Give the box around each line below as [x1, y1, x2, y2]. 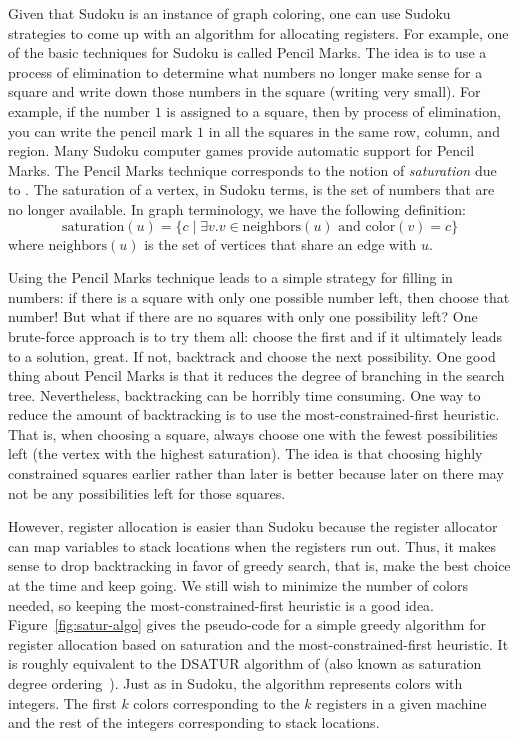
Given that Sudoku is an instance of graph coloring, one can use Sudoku [8, 3, 451, 23]
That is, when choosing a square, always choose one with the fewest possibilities [8, 423, 498, 444]
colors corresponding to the [133, 692, 300, 713]
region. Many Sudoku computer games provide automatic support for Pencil [8, 140, 475, 161]
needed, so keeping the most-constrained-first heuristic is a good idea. [8, 594, 435, 615]
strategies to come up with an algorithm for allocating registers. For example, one [8, 22, 509, 43]
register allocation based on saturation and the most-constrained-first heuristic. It [8, 633, 509, 654]
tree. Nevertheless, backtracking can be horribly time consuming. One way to [8, 384, 481, 405]
